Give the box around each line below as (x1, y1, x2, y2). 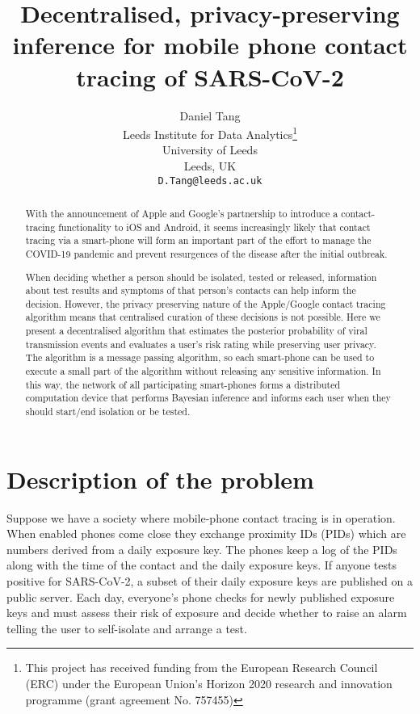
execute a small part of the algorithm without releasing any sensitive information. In (25, 364, 381, 378)
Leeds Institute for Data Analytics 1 (122, 124, 298, 142)
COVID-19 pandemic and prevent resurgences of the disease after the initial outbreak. (25, 246, 388, 260)
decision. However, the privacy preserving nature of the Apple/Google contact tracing (25, 296, 386, 310)
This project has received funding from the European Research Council (25, 659, 378, 676)
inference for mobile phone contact (12, 28, 408, 61)
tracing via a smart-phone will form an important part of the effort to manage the (25, 233, 372, 247)
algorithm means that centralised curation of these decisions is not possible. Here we (25, 310, 380, 324)
